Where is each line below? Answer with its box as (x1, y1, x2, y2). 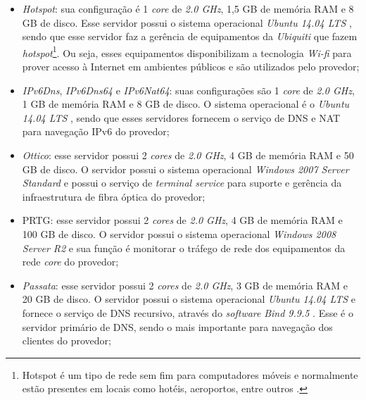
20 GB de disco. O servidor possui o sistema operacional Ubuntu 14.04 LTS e (22, 292, 355, 306)
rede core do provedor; (22, 254, 119, 269)
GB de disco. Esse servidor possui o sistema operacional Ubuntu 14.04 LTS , (22, 15, 352, 30)
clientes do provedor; (22, 333, 111, 348)
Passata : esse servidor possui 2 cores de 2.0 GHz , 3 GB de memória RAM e (22, 277, 348, 292)
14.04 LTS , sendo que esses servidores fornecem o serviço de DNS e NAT (22, 110, 341, 125)
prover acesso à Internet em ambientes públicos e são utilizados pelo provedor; (22, 59, 360, 74)
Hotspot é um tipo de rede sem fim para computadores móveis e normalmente (22, 367, 358, 382)
